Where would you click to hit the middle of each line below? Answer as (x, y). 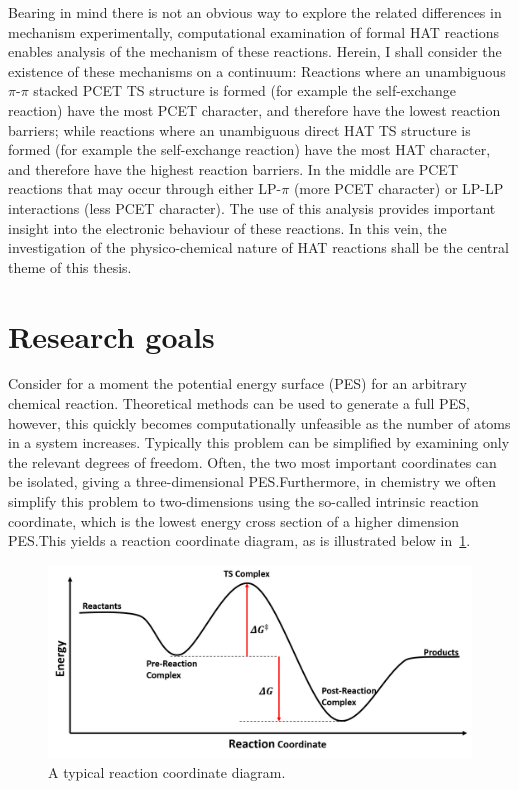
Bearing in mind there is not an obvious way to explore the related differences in (255, 12)
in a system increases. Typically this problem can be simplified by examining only (259, 442)
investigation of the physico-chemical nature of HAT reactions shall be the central (258, 247)
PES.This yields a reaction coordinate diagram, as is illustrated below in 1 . (239, 540)
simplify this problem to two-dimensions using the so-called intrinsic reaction (243, 501)
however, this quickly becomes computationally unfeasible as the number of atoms (259, 422)
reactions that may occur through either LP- (145, 188)
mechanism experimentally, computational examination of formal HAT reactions (254, 31)
